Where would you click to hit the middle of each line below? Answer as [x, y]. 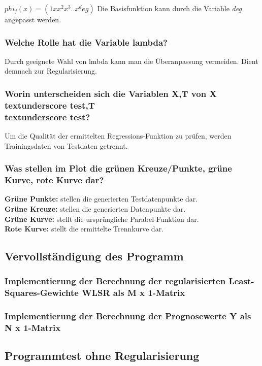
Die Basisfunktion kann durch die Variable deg [169, 8]
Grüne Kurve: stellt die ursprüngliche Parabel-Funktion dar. [102, 219]
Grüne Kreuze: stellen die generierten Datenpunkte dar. [95, 208]
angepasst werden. [33, 19]
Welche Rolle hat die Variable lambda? [86, 42]
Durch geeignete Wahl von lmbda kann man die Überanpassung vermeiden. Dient [132, 61]
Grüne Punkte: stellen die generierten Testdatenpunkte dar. [101, 199]
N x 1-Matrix [33, 328]
